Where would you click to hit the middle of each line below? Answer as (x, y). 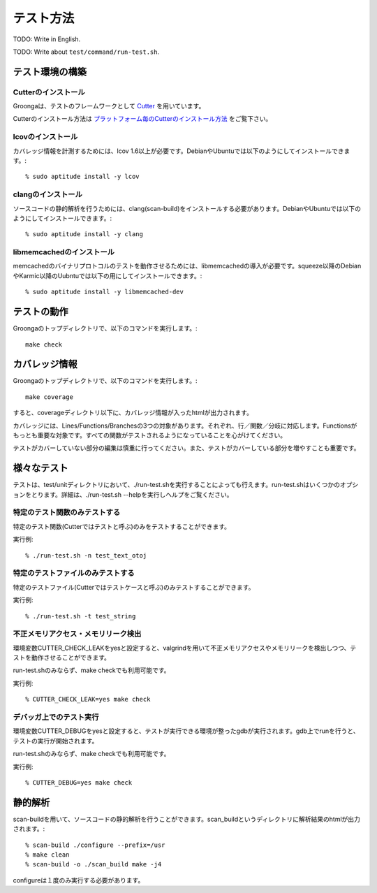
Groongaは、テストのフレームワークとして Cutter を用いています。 (109, 106)
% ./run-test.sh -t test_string (81, 616)
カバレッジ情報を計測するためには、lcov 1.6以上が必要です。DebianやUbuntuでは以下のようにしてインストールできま (182, 151)
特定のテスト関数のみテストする (67, 512)
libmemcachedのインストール (64, 252)
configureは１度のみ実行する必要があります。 (79, 880)
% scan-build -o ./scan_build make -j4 (94, 864)
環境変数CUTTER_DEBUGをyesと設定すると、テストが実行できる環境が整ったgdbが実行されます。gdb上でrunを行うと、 (186, 731)
